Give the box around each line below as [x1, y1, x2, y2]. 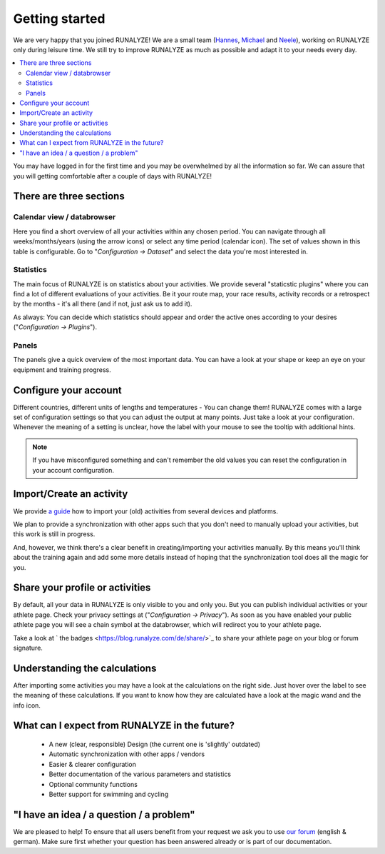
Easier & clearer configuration [48, 760, 137, 768]
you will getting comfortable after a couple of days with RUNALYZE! [13, 171, 212, 180]
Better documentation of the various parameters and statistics [48, 770, 232, 778]
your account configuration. [32, 466, 114, 474]
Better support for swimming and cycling [48, 790, 169, 799]
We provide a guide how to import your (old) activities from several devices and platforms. [13, 507, 278, 516]
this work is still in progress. [13, 530, 96, 538]
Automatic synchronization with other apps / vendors [48, 750, 205, 758]
